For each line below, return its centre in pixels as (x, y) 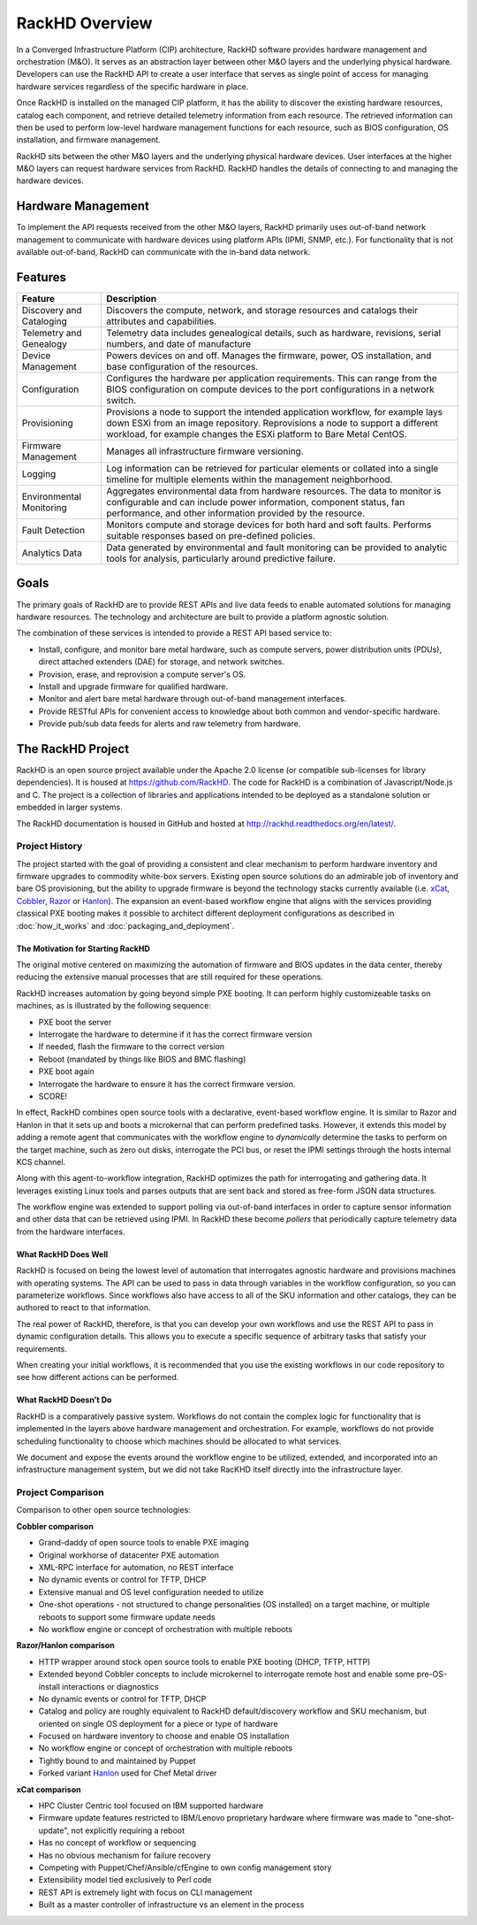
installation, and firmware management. (88, 140)
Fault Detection (53, 531)
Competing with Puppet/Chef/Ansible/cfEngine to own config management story (185, 1867)
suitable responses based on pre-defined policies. (211, 536)
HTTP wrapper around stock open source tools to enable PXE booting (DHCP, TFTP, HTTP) (204, 1661)
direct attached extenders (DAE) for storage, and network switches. (161, 662)
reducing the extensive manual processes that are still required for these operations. (170, 977)
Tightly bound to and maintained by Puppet (117, 1760)
